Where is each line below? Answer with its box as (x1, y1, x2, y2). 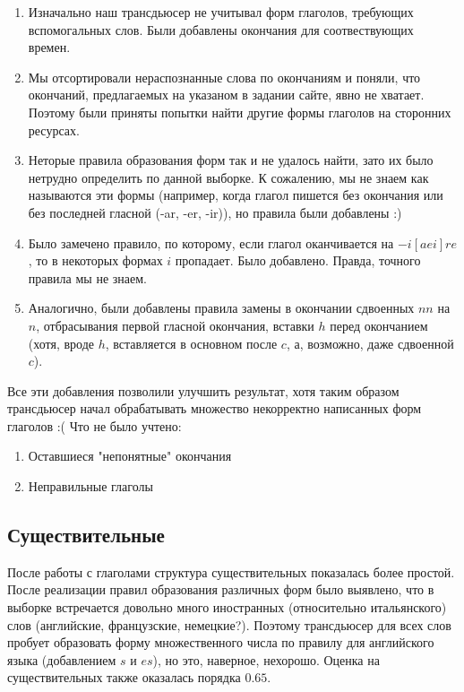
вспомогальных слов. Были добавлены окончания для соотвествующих (28, 20, 414, 39)
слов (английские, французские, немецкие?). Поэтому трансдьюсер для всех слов (7, 615, 451, 634)
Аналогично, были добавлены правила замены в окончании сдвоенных (28, 298, 415, 317)
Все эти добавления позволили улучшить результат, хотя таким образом (7, 381, 400, 400)
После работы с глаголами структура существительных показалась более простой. (7, 562, 455, 581)
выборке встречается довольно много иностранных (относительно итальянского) (7, 598, 447, 617)
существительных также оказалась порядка (7, 668, 241, 687)
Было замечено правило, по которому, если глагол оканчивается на (28, 233, 394, 252)
